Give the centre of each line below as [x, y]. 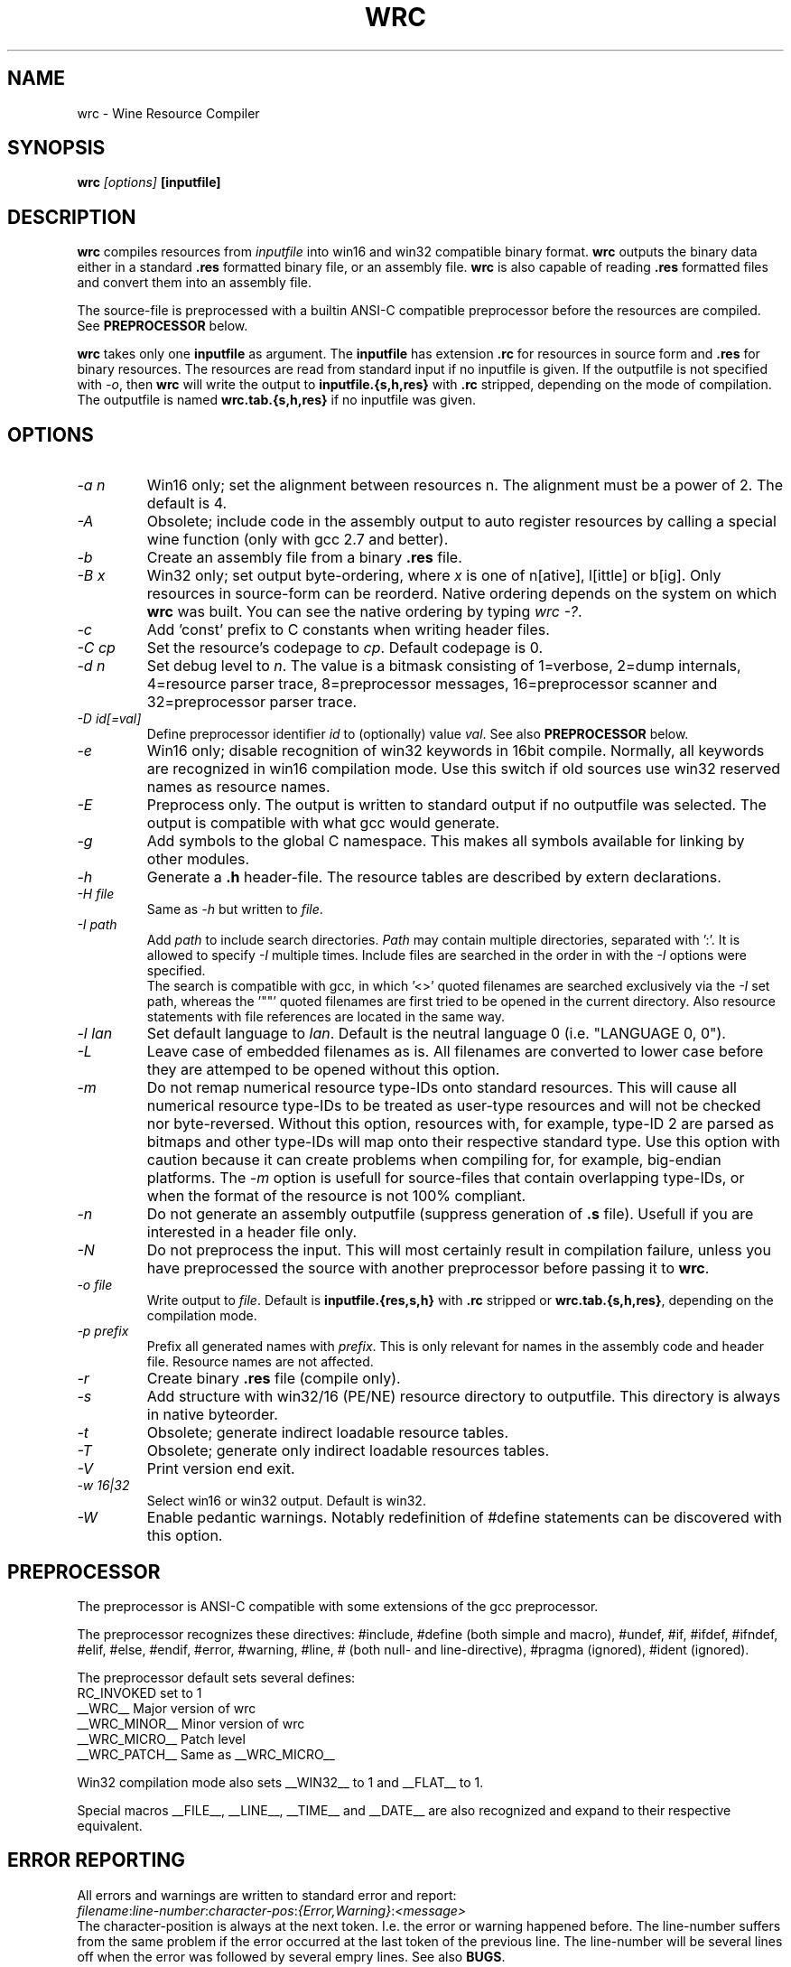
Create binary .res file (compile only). [274, 1379]
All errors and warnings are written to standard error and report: [267, 1895]
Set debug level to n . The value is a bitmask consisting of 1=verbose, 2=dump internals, [444, 666]
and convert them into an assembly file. [195, 283]
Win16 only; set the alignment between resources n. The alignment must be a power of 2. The [465, 485]
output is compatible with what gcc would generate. [323, 823]
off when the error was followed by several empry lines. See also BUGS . [291, 1956]
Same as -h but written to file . [235, 909]
